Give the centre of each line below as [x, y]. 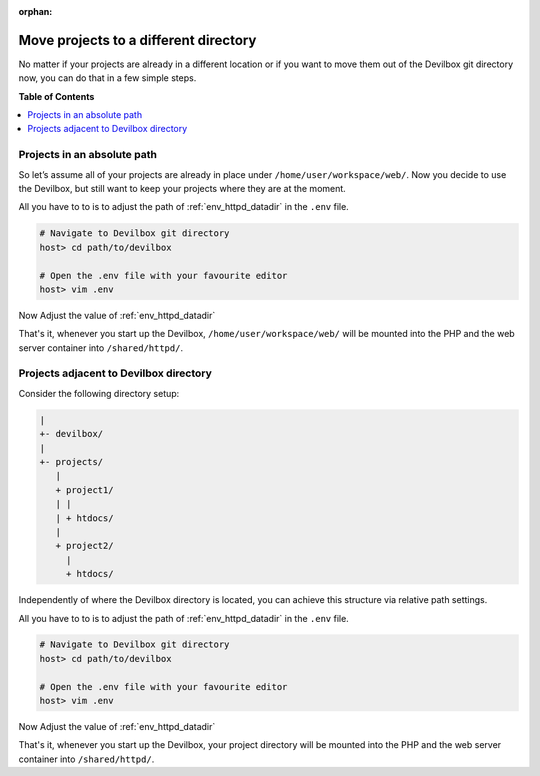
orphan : [35, 11]
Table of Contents [56, 96]
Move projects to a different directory [137, 40]
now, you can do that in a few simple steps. [107, 78]
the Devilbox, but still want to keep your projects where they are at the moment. [182, 188]
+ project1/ [84, 489]
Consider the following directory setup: [99, 393]
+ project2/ [84, 546]
